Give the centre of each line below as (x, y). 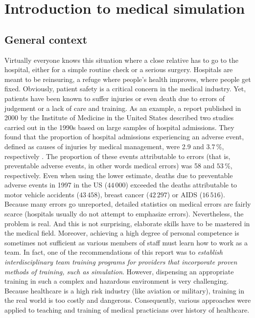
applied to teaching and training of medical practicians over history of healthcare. (127, 310)
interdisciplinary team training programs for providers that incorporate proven (121, 262)
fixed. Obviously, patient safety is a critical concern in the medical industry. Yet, (125, 89)
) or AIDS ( (185, 194)
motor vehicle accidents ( (42, 194)
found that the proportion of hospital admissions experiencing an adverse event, (124, 137)
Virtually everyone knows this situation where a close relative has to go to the (122, 60)
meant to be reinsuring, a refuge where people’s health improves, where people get (128, 79)
